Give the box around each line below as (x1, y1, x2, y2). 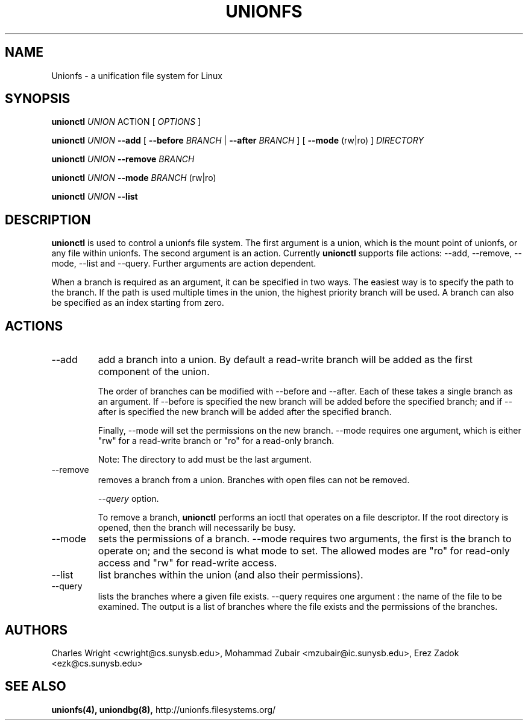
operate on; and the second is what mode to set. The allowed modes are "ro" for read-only (98, 545, 510, 557)
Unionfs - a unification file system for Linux (51, 70, 222, 81)
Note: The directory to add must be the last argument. (98, 454, 312, 465)
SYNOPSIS (5, 91, 71, 107)
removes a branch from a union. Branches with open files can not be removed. (98, 475, 410, 486)
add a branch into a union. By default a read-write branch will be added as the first (98, 353, 473, 366)
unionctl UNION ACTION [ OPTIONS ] (51, 116, 201, 127)
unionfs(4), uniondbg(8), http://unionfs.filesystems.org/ (51, 704, 276, 715)
